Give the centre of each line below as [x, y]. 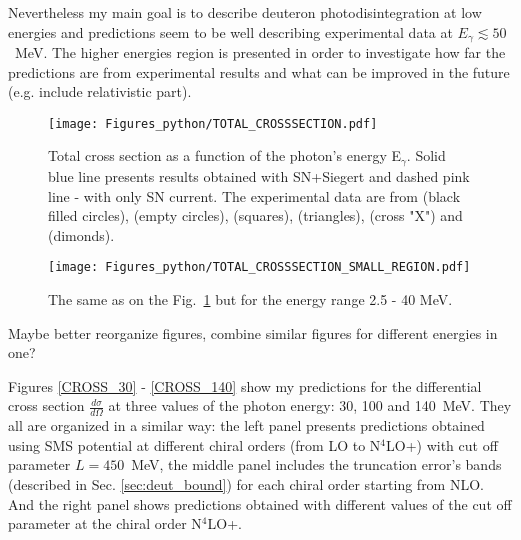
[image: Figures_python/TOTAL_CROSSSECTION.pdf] [213, 123]
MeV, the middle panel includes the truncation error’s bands [316, 464]
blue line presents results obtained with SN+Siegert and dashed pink [259, 175]
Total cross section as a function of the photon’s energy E [224, 155]
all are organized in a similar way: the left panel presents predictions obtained [246, 425]
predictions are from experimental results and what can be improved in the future [259, 71]
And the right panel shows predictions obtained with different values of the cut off [260, 503]
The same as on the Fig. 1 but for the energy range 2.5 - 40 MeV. [250, 298]
